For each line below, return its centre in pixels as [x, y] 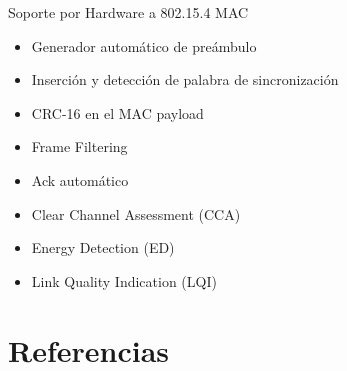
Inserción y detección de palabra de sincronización [185, 79]
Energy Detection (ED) [103, 247]
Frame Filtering [79, 146]
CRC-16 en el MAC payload [117, 112]
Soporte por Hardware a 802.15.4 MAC [128, 12]
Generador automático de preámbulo [144, 45]
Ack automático [80, 179]
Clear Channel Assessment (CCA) [136, 213]
